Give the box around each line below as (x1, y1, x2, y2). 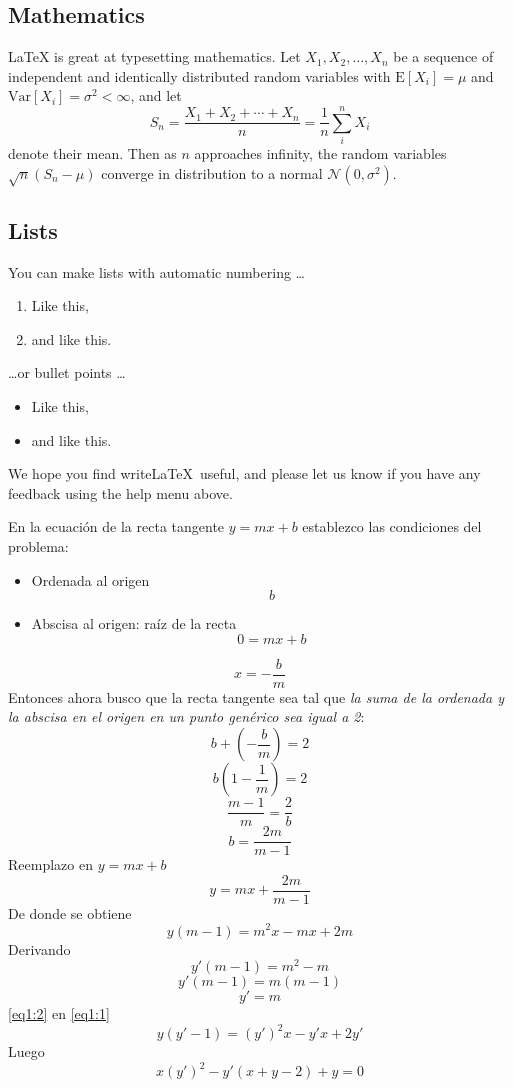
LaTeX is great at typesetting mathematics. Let (8, 46, 301, 67)
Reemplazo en (8, 854, 93, 875)
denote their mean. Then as (8, 143, 177, 164)
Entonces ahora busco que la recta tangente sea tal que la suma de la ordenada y (8, 686, 504, 707)
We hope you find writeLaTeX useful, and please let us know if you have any (8, 463, 481, 484)
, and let (130, 85, 182, 106)
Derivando (8, 938, 71, 959)
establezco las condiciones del (302, 516, 482, 537)
